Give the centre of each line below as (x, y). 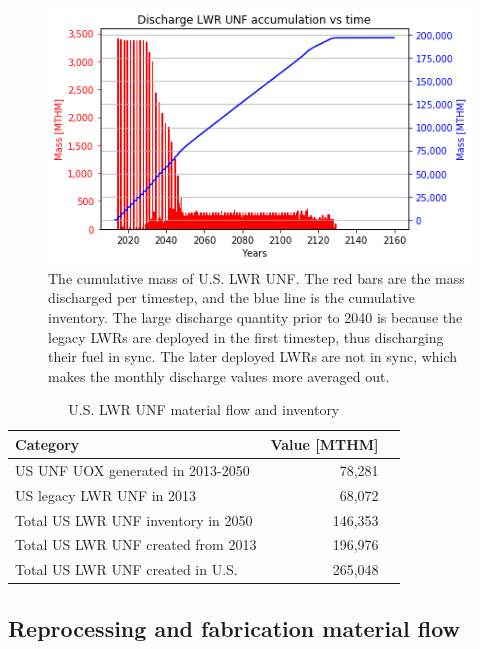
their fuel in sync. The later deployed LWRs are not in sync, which (253, 356)
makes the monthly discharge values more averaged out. (219, 375)
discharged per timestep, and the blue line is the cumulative (232, 297)
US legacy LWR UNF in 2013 (106, 494)
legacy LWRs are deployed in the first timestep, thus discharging (246, 336)
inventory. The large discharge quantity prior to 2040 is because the (255, 317)
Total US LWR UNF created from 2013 (136, 544)
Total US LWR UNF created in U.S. (126, 569)
